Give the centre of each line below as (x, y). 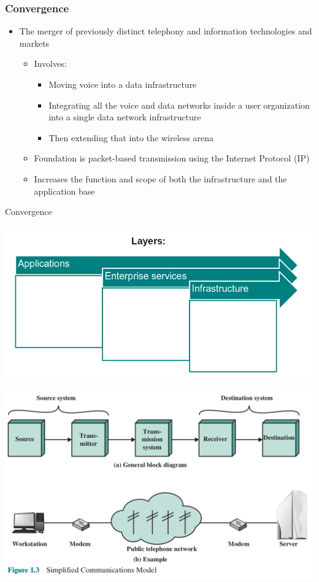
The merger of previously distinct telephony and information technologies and (166, 31)
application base (64, 191)
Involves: (50, 64)
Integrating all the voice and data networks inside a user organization (179, 105)
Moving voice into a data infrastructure (123, 84)
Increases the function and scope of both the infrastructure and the (160, 178)
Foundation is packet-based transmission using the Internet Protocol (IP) (172, 158)
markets (34, 43)
